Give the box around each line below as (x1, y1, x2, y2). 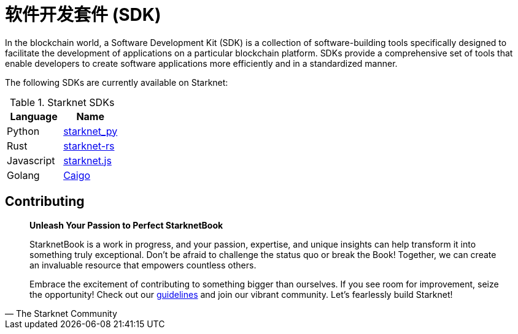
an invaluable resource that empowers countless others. (29, 259, 257, 270)
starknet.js (63, 154, 112, 167)
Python (7, 124, 40, 137)
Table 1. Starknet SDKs (9, 96, 115, 108)
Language (10, 110, 58, 123)
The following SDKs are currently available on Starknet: (5, 77, 228, 88)
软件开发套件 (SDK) (5, 4, 161, 25)
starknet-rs (63, 139, 115, 152)
